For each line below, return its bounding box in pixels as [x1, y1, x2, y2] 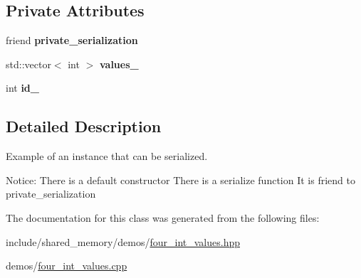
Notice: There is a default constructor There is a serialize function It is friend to [6, 172, 355, 187]
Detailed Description [6, 115, 162, 137]
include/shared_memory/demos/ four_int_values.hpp [6, 234, 241, 249]
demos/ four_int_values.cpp [6, 258, 127, 273]
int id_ [6, 80, 39, 95]
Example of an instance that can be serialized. [6, 149, 208, 164]
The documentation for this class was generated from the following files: [6, 210, 320, 225]
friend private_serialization [6, 33, 138, 48]
